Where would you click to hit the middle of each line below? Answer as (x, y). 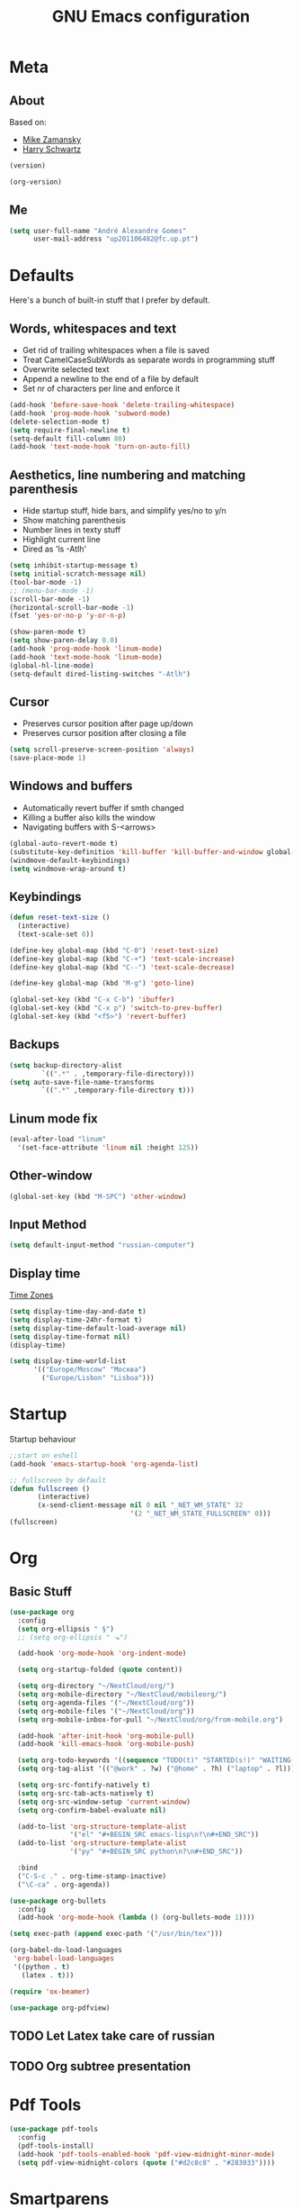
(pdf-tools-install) (56, 2146)
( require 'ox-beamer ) (50, 1991)
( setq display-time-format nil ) (70, 1336)
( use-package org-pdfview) (60, 2008)
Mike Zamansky (52, 140)
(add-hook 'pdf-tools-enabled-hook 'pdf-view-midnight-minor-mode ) (147, 2154)
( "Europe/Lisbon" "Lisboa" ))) (98, 1378)
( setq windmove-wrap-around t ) (68, 868)
